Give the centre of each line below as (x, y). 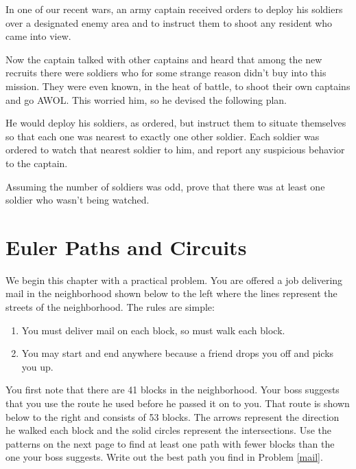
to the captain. (37, 163)
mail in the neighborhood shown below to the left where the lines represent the (171, 293)
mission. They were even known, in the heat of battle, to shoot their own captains (178, 86)
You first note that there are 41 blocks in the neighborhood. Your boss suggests (173, 390)
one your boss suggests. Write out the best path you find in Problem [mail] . (164, 457)
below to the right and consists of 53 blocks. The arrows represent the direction (173, 416)
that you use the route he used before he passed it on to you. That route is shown (178, 403)
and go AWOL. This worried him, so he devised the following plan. (146, 99)
